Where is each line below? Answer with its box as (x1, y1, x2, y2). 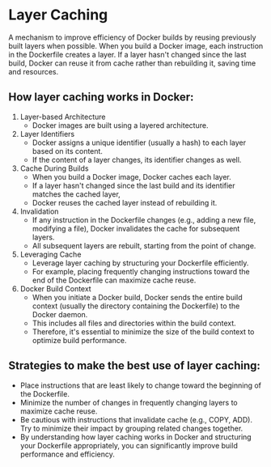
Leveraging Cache (19, 249, 82, 259)
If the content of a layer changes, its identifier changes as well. (32, 155, 242, 164)
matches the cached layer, (32, 189, 121, 199)
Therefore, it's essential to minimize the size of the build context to (32, 326, 255, 337)
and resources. (8, 66, 59, 76)
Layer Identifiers (19, 129, 75, 138)
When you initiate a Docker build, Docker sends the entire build (32, 292, 243, 302)
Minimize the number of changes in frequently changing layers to (19, 397, 239, 407)
